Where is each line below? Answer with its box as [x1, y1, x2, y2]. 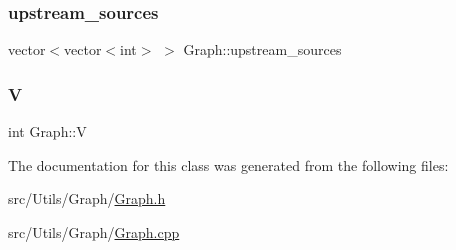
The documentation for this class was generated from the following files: [8, 154, 449, 175]
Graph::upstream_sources [183, 39, 342, 60]
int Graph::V [8, 121, 87, 142]
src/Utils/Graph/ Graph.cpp [8, 221, 180, 242]
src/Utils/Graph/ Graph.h [8, 188, 166, 209]
